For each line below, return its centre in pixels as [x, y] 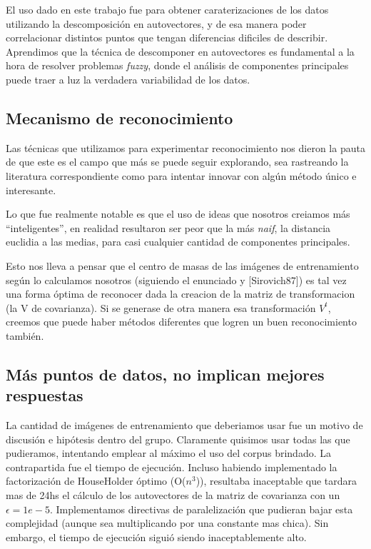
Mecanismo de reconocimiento [120, 117]
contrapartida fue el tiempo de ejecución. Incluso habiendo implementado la [172, 467]
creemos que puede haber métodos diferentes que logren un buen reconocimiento [181, 322]
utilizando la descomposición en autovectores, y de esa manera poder [156, 23]
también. [25, 335]
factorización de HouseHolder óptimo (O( [96, 481]
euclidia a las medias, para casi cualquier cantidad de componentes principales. [178, 242]
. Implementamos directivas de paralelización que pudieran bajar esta [202, 509]
